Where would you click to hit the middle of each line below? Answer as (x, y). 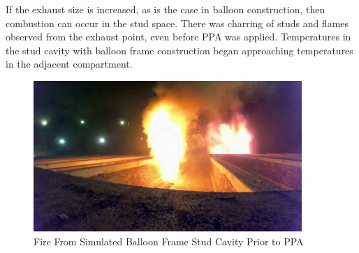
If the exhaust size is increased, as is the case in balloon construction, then (166, 9)
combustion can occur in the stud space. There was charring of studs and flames (177, 23)
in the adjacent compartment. (69, 64)
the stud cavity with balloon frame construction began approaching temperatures (179, 50)
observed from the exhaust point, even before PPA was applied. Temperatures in (178, 37)
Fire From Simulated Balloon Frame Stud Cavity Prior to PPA (169, 241)
